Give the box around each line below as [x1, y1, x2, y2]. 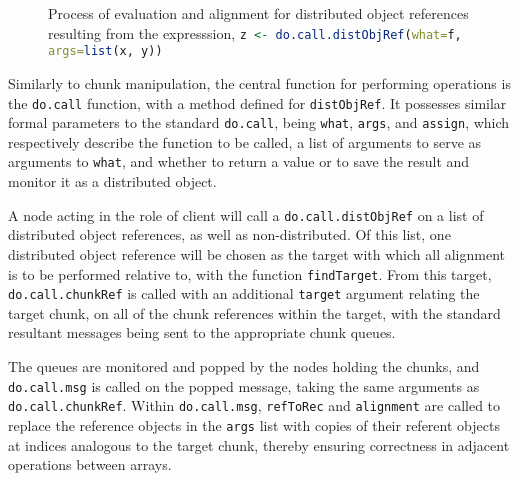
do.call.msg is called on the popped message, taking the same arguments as [8, 375, 480, 396]
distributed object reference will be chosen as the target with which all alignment [8, 243, 505, 264]
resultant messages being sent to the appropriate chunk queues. [8, 322, 396, 343]
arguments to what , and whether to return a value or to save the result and [8, 151, 470, 172]
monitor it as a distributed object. [8, 171, 217, 192]
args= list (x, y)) [48, 44, 163, 59]
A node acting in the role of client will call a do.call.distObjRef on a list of [8, 204, 484, 225]
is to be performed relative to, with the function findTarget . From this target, [8, 263, 492, 284]
